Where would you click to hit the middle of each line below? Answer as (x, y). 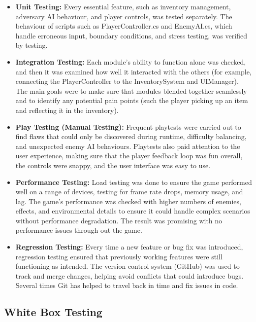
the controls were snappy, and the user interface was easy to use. (113, 165)
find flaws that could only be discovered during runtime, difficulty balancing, (131, 136)
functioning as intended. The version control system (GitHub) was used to (128, 266)
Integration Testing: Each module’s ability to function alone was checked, (131, 61)
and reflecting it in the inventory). (67, 110)
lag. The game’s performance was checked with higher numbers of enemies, (128, 201)
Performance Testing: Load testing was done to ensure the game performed (134, 182)
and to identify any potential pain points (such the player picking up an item (132, 100)
